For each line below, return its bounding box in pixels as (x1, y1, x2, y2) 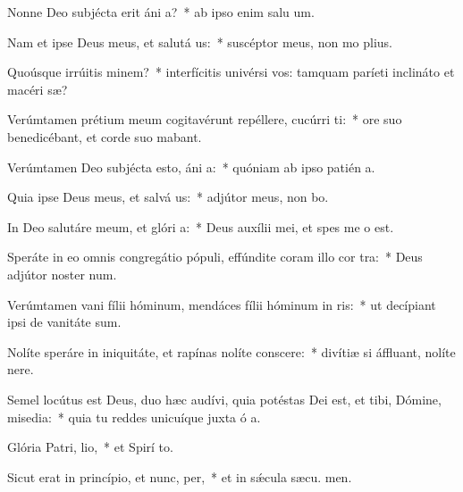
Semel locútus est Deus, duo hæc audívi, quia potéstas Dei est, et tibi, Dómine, (7, 389, 442, 408)
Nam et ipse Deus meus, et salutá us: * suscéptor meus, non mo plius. (7, 32, 392, 51)
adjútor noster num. (7, 264, 117, 283)
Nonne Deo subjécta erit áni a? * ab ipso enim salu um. (7, 3, 315, 21)
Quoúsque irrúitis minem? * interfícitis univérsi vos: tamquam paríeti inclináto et (7, 63, 455, 81)
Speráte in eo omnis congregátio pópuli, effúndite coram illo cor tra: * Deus (7, 247, 423, 266)
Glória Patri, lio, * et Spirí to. (7, 438, 173, 456)
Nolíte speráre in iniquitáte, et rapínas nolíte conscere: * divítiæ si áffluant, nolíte (7, 342, 456, 361)
